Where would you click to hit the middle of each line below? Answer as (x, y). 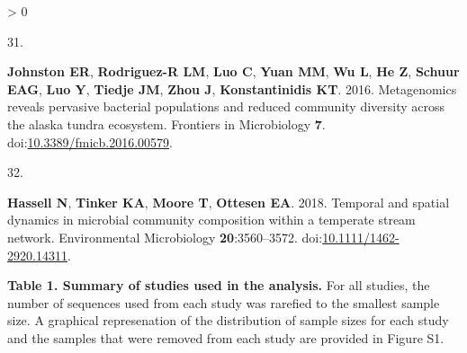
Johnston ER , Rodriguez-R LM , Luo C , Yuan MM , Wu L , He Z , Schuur (233, 71)
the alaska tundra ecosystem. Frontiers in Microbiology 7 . (166, 124)
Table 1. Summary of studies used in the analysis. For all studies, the (219, 285)
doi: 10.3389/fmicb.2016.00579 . (90, 141)
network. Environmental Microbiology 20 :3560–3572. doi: (165, 237)
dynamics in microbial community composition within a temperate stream (211, 220)
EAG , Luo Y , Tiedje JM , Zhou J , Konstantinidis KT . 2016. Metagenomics (232, 88)
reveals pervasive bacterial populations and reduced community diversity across (226, 106)
